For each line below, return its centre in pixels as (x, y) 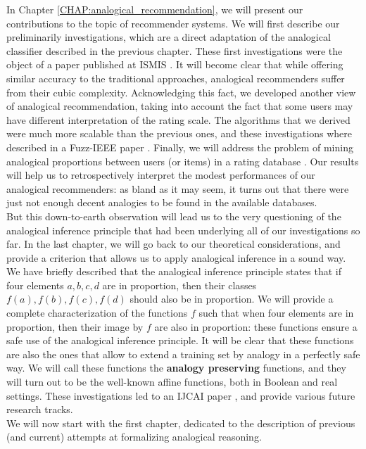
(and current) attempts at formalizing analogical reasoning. (134, 437)
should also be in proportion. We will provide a (232, 299)
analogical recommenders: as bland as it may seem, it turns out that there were (178, 188)
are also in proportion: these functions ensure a (256, 326)
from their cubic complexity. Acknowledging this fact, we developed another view (181, 92)
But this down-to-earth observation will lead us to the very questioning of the (174, 216)
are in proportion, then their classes (179, 285)
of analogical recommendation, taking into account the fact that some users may (180, 106)
